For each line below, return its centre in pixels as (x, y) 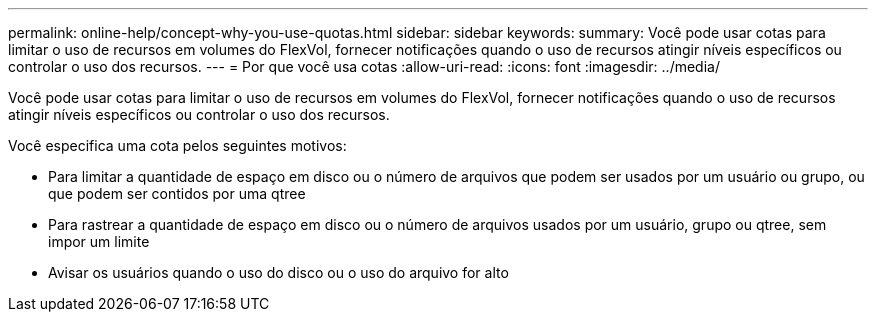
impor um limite (99, 241)
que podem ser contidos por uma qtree (177, 193)
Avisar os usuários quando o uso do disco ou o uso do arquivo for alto (278, 272)
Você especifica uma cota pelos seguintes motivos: (177, 145)
